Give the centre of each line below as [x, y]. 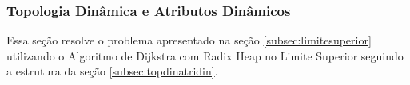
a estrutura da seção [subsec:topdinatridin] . [112, 71]
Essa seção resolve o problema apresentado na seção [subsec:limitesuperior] [189, 40]
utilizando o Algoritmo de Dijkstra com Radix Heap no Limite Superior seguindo [205, 55]
